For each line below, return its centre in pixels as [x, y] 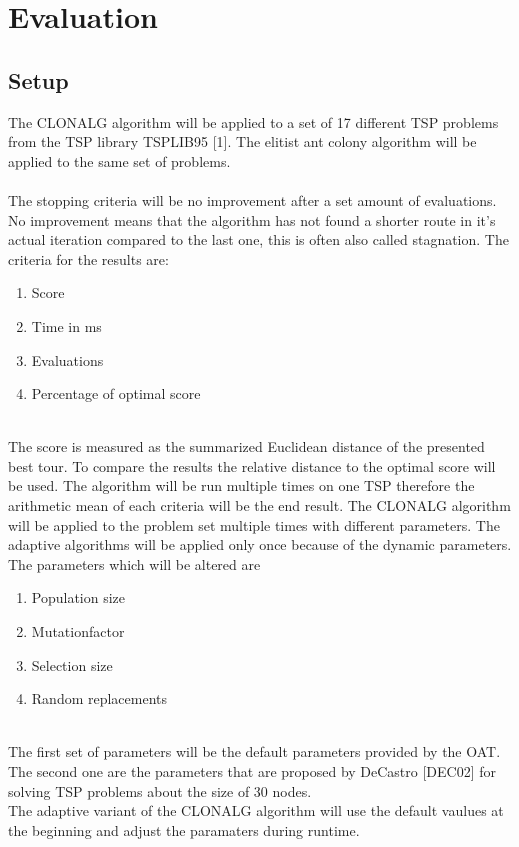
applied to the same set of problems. [119, 160]
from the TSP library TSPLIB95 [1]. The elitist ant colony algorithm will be [242, 141]
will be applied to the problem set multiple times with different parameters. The [254, 524]
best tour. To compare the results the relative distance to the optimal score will [252, 465]
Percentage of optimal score [116, 393]
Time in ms [66, 325]
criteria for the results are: [88, 258]
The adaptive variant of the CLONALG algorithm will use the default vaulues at [256, 810]
